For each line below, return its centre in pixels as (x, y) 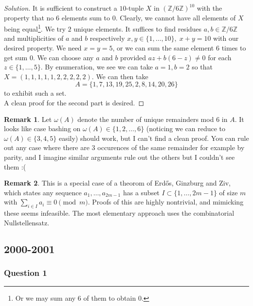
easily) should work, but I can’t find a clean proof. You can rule (154, 138)
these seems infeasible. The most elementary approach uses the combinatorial (119, 213)
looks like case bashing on (42, 128)
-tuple (135, 8)
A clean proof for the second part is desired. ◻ (74, 102)
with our (226, 38)
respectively (107, 38)
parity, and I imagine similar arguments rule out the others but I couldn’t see (119, 157)
